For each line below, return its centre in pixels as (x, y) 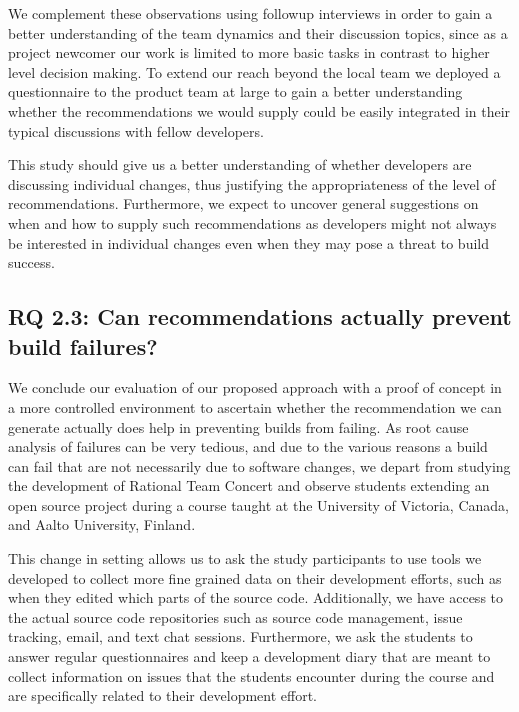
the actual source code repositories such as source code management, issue (235, 616)
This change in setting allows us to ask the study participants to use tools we (245, 558)
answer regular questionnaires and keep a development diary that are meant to (249, 656)
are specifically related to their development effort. (162, 695)
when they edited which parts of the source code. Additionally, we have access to (256, 597)
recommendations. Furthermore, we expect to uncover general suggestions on (243, 203)
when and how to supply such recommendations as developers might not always (252, 222)
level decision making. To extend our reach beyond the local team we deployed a (254, 71)
